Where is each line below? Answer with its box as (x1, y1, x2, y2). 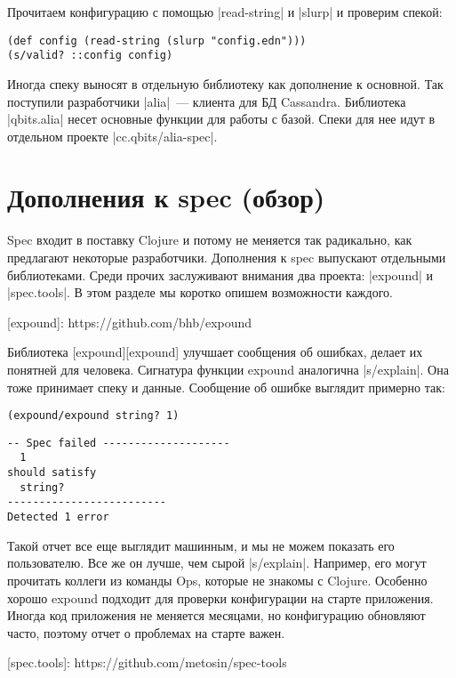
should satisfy (7, 466, 97, 480)
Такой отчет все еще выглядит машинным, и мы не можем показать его (7, 536, 395, 554)
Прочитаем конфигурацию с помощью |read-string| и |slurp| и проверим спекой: (7, 3, 443, 20)
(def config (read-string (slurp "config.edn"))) (7, 34, 307, 47)
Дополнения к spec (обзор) (7, 179, 325, 215)
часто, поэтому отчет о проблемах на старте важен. (7, 623, 285, 642)
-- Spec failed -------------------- (7, 436, 230, 449)
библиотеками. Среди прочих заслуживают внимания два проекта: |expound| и (7, 265, 434, 284)
